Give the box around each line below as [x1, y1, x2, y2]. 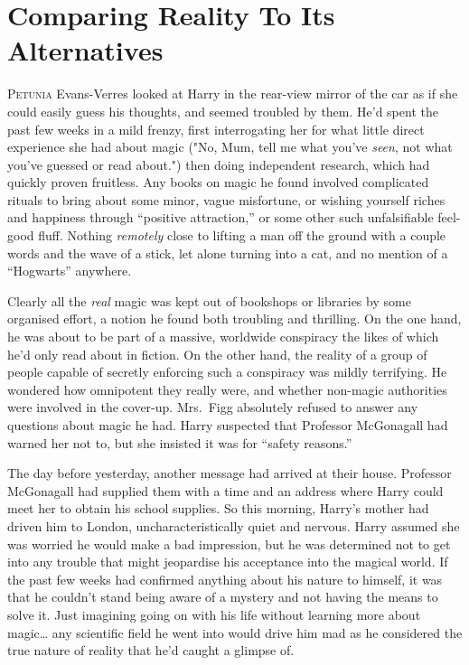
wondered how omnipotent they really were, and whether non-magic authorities [7, 379, 447, 398]
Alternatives [7, 32, 164, 69]
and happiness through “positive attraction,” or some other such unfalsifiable [7, 208, 434, 227]
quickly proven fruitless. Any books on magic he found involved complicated [7, 173, 429, 192]
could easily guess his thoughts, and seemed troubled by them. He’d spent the [7, 101, 438, 120]
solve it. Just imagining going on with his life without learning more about [7, 604, 421, 623]
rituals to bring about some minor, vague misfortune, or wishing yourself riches [7, 190, 446, 209]
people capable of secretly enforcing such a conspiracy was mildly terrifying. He [7, 362, 447, 381]
